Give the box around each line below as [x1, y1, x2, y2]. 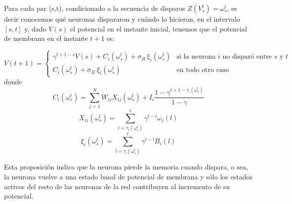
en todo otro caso [176, 67, 229, 74]
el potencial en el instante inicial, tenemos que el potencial [70, 23, 248, 34]
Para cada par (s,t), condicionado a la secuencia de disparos [4, 3, 185, 13]
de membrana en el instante [4, 33, 88, 43]
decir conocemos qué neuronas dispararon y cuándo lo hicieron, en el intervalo [4, 14, 240, 24]
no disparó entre [222, 53, 272, 61]
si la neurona [176, 53, 216, 61]
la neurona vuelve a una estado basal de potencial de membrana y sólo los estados [4, 171, 252, 182]
